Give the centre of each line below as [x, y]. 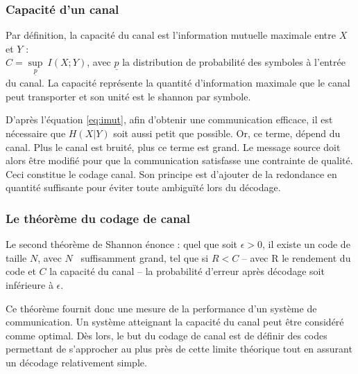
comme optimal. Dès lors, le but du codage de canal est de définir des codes [167, 335]
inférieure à [29, 284]
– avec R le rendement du [296, 257]
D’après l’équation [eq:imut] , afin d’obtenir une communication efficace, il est [169, 119]
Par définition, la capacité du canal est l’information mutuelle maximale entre [171, 35]
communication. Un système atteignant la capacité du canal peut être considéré [175, 322]
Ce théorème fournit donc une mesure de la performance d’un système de [161, 308]
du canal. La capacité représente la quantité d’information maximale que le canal [178, 83]
